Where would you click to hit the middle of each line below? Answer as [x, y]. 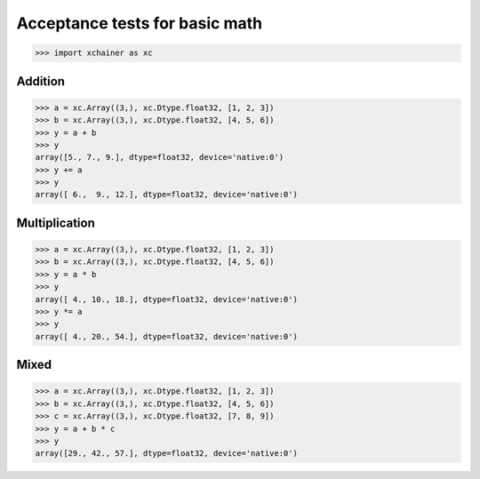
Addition [41, 81]
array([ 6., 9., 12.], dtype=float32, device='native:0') [166, 195]
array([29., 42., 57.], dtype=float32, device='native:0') [166, 454]
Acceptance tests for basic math [139, 23]
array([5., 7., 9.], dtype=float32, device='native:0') [160, 157]
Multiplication [56, 223]
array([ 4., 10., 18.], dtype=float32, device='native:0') [166, 299]
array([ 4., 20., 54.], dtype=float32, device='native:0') [166, 336]
